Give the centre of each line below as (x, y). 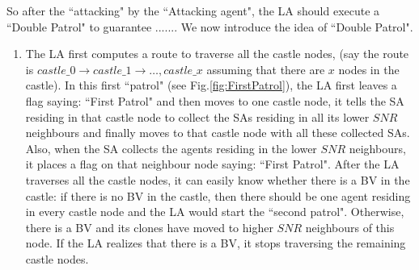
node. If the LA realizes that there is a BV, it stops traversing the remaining (216, 243)
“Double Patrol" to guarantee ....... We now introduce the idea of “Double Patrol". (210, 26)
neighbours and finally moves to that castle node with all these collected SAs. (218, 133)
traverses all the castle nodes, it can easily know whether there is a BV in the (218, 179)
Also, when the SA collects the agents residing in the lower (171, 148)
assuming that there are (266, 69)
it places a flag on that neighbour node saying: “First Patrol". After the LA (212, 164)
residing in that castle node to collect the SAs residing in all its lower (197, 116)
